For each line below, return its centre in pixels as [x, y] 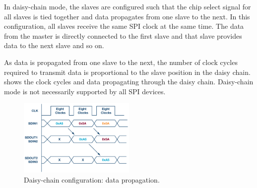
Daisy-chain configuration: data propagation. [92, 179]
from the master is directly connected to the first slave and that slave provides [123, 35]
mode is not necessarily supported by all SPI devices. [85, 91]
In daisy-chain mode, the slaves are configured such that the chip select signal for [128, 6]
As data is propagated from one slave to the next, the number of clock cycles [121, 62]
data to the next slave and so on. [54, 45]
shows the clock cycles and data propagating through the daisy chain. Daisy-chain [129, 82]
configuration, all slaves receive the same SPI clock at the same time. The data [124, 26]
